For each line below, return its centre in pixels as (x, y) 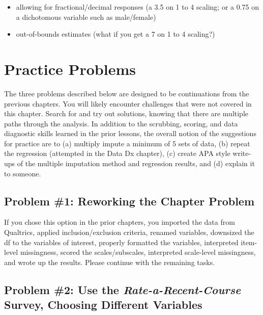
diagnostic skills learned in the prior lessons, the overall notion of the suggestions (130, 133)
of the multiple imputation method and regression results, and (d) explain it (136, 163)
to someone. (23, 173)
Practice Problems (70, 69)
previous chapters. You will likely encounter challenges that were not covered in (128, 103)
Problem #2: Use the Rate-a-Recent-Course (123, 289)
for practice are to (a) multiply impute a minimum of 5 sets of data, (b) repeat (127, 143)
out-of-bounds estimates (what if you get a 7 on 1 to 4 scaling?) (115, 34)
